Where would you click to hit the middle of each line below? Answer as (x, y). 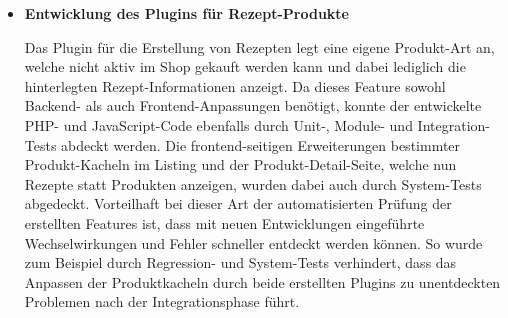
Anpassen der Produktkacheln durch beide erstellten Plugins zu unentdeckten (262, 281)
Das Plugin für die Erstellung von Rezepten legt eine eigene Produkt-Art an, (259, 46)
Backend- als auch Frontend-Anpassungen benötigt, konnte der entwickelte (253, 105)
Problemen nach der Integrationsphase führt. (162, 301)
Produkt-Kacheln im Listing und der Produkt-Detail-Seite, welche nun (240, 164)
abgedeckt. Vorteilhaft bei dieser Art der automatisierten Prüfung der (238, 203)
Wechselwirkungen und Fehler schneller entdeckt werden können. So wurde (253, 242)
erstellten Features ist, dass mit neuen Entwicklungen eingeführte (224, 222)
